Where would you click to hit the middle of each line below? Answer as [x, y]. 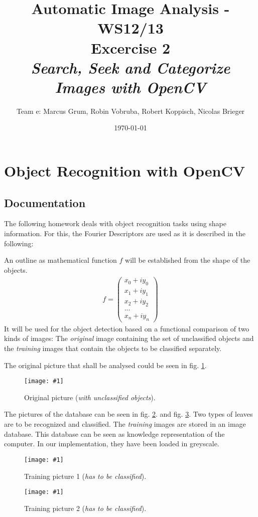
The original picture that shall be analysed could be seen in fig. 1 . [105, 365]
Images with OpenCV [131, 87]
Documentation [45, 202]
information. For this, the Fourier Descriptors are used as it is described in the [125, 233]
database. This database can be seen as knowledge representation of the [114, 434]
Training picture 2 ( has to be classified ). [85, 508]
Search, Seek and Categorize [131, 67]
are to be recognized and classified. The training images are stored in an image [125, 424]
